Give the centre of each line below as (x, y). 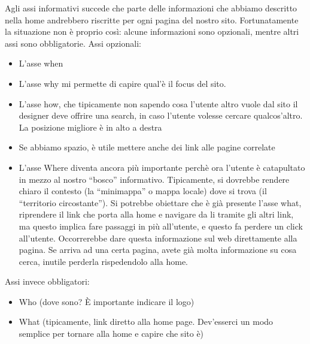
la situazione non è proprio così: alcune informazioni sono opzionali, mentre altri (152, 31)
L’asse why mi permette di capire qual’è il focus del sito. (122, 83)
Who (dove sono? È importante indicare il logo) (107, 301)
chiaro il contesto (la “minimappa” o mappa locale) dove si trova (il (143, 191)
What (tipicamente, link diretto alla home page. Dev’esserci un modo (146, 322)
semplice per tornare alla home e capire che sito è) (111, 334)
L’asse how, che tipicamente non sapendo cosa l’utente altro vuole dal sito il (158, 103)
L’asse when (41, 63)
